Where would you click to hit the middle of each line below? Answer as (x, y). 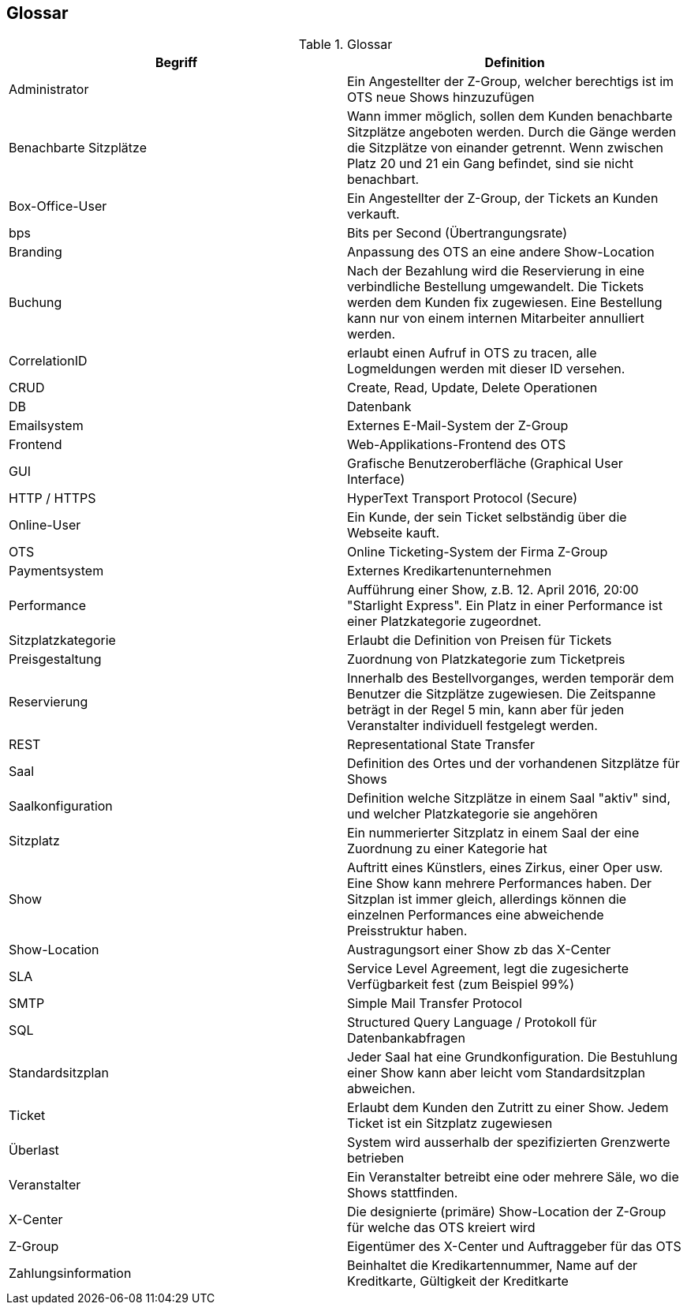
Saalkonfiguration (61, 806)
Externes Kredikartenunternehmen (450, 571)
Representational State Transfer (441, 745)
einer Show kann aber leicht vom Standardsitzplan (496, 1073)
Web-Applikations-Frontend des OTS (457, 445)
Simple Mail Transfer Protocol (435, 1004)
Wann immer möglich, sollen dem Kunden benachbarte (510, 116)
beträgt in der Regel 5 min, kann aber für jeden (486, 710)
